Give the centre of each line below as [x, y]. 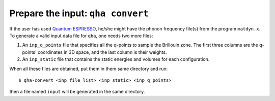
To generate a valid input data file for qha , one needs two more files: [81, 36]
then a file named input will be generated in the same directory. [77, 92]
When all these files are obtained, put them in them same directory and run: [89, 69]
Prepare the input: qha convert [79, 13]
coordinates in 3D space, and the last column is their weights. [102, 52]
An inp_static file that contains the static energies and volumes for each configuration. [116, 59]
